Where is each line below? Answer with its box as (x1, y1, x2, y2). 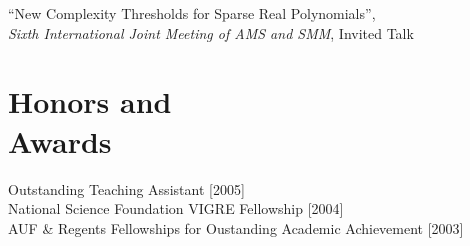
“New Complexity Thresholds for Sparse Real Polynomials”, (8, 3, 376, 23)
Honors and (8, 81, 172, 122)
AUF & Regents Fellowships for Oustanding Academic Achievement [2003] (8, 217, 464, 238)
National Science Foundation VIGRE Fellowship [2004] (8, 198, 344, 219)
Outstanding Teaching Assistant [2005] (8, 178, 245, 199)
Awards (8, 120, 112, 161)
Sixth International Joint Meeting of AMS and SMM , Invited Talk (8, 22, 414, 43)
